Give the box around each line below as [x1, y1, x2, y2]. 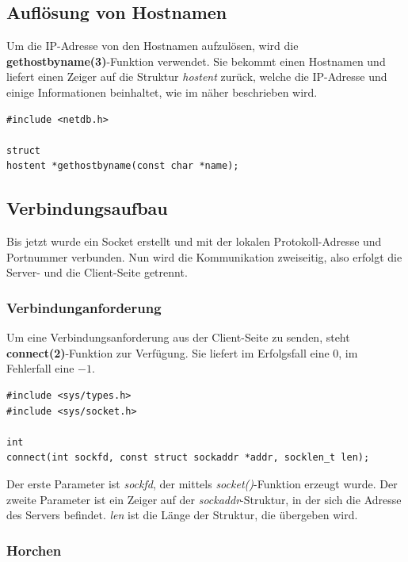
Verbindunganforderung [6, 297, 162, 317]
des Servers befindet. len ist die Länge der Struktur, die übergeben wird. [6, 507, 358, 523]
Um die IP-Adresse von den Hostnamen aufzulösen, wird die [6, 37, 299, 54]
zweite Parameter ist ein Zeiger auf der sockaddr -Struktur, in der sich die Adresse [6, 491, 402, 507]
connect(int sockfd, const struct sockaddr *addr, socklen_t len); [6, 452, 370, 464]
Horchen [6, 540, 62, 560]
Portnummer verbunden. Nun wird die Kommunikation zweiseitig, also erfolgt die [6, 248, 402, 265]
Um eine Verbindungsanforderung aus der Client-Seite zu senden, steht [6, 329, 350, 346]
